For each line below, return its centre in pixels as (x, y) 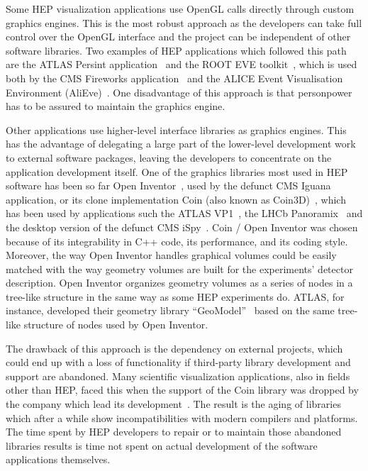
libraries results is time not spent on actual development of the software (162, 445)
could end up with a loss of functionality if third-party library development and (178, 362)
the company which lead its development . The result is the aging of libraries (173, 404)
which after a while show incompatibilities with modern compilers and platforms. (182, 417)
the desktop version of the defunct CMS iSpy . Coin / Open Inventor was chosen (182, 227)
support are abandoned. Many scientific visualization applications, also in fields (178, 376)
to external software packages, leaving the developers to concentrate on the (169, 157)
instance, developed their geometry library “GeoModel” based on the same (170, 310)
